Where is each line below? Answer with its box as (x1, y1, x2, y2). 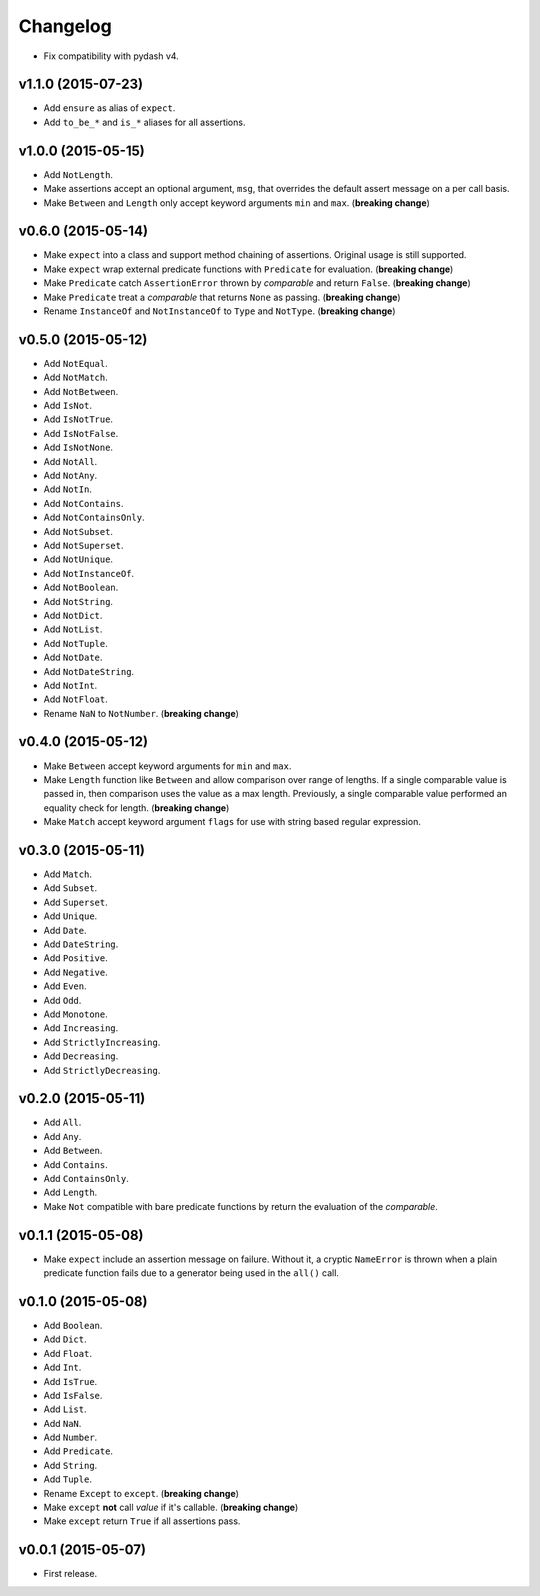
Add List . (43, 1403, 87, 1415)
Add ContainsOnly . (43, 1172, 129, 1184)
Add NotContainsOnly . (43, 511, 145, 524)
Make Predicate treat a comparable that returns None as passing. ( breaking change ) (43, 291, 401, 303)
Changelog (18, 15, 112, 37)
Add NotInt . (43, 679, 98, 691)
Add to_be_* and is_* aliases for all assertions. (43, 116, 246, 128)
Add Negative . (43, 966, 109, 978)
